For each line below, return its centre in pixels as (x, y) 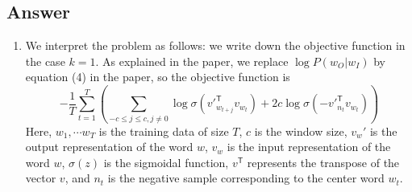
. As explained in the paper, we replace (192, 61)
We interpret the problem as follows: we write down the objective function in (215, 45)
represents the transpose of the (323, 162)
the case (45, 61)
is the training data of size (164, 131)
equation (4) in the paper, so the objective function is (158, 77)
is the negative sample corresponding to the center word (246, 178)
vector (41, 178)
